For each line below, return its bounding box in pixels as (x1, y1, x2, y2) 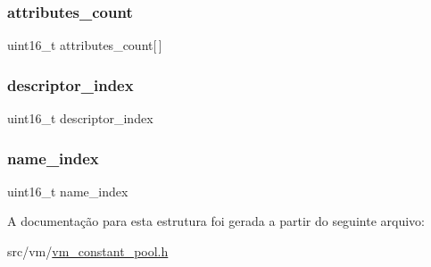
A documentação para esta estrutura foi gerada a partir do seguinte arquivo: (7, 212, 425, 230)
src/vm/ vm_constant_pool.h (7, 242, 169, 261)
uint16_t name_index (7, 181, 128, 200)
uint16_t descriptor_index (7, 109, 153, 128)
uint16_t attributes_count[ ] (7, 36, 162, 54)
